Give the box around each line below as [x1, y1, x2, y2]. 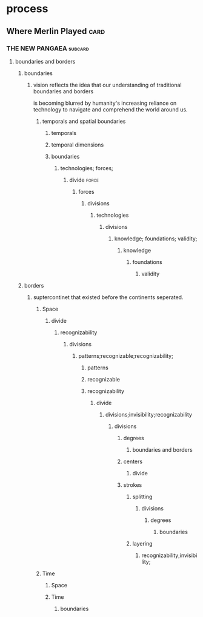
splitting [132, 493, 153, 500]
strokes [123, 481, 142, 489]
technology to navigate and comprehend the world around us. [33, 105, 188, 113]
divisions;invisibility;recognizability [105, 411, 193, 418]
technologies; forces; [60, 164, 113, 171]
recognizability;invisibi [141, 552, 198, 559]
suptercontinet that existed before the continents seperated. [33, 293, 184, 301]
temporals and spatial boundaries [42, 117, 126, 125]
